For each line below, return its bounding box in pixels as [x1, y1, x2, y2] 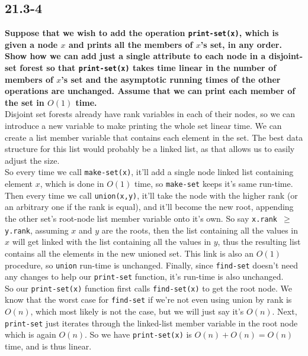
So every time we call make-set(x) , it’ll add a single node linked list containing [5, 166, 294, 178]
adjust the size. [5, 154, 60, 166]
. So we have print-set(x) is [85, 328, 192, 341]
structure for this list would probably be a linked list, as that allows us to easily [5, 143, 295, 155]
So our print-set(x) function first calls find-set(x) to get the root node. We [5, 281, 293, 294]
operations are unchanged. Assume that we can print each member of [5, 85, 296, 97]
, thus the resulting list [217, 235, 301, 248]
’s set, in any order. [200, 38, 282, 50]
